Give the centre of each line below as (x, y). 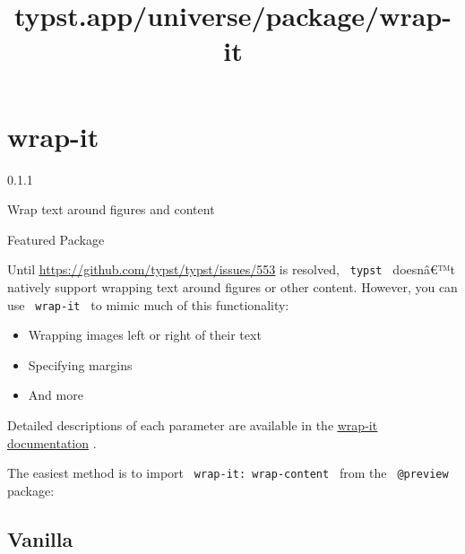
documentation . (52, 442)
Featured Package (56, 239)
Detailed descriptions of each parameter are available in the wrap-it (193, 424)
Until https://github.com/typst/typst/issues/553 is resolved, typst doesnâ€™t (232, 269)
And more (56, 395)
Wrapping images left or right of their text (145, 335)
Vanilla (40, 538)
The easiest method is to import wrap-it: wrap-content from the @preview (228, 473)
